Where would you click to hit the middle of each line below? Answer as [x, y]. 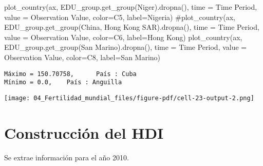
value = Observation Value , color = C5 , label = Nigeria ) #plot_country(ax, [120, 17]
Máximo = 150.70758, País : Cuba [70, 74]
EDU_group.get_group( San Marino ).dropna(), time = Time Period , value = [126, 47]
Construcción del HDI [84, 132]
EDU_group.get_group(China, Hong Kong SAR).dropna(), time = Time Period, [132, 27]
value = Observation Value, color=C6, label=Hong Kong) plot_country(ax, [123, 37]
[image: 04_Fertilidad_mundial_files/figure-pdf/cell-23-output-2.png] [129, 98]
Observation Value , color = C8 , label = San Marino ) [82, 57]
